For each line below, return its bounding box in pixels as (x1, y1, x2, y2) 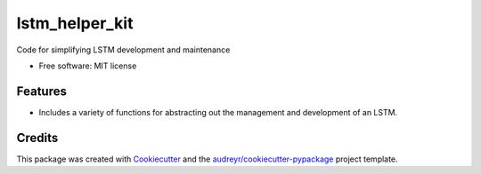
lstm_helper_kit (16, 13, 134, 33)
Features (16, 83, 67, 99)
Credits (16, 130, 59, 146)
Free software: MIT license (38, 60, 137, 71)
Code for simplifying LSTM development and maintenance (16, 44, 231, 55)
